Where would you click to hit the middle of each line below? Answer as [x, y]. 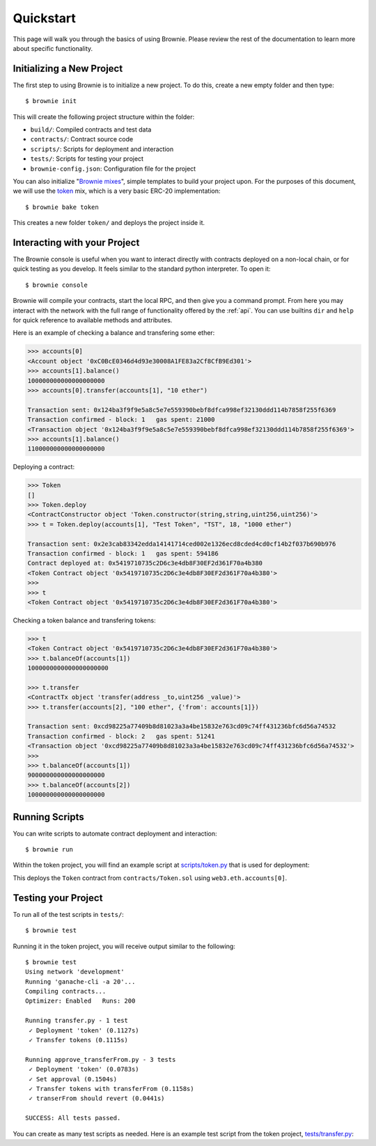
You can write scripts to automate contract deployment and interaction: [115, 833]
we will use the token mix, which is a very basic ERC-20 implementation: [117, 191]
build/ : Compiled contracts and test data [91, 129]
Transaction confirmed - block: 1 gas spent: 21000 [121, 420]
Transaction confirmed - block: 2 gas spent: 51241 [121, 736]
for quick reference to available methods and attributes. [93, 320]
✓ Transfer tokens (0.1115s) [79, 1040]
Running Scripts [48, 817]
